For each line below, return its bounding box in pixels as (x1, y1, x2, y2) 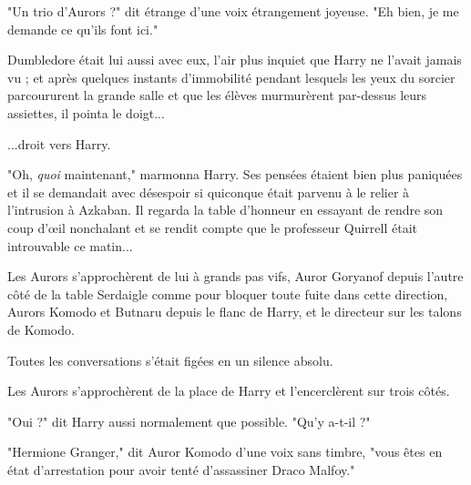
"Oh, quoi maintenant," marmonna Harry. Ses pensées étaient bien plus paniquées (7, 165, 463, 184)
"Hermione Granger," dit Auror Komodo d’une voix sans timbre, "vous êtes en (7, 442, 443, 461)
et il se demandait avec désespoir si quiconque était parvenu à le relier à (7, 182, 410, 201)
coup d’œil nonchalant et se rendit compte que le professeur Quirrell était (7, 217, 417, 237)
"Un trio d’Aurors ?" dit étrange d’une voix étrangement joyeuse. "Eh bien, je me (7, 2, 459, 20)
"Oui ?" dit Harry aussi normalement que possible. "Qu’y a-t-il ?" (7, 411, 371, 430)
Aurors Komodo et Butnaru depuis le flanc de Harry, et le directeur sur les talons (7, 302, 462, 321)
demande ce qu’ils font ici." (7, 19, 159, 38)
